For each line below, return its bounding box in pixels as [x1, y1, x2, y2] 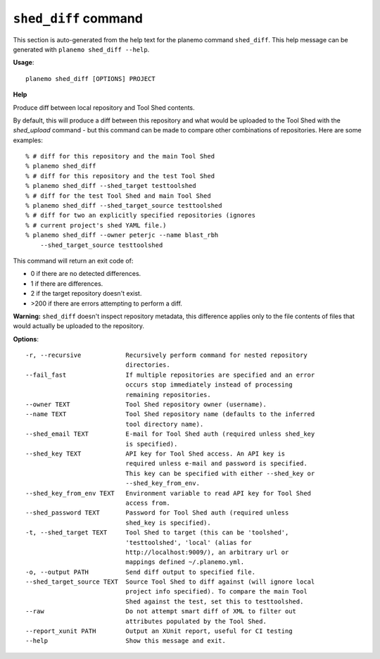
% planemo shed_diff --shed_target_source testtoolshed [25, 201, 222, 210]
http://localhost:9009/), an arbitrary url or [125, 548, 289, 556]
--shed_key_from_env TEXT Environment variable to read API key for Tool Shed [25, 489, 312, 497]
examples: [13, 136, 44, 144]
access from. [125, 498, 170, 507]
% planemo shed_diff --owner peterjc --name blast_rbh [25, 231, 219, 239]
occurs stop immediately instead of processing [125, 381, 293, 389]
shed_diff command [13, 11, 144, 26]
